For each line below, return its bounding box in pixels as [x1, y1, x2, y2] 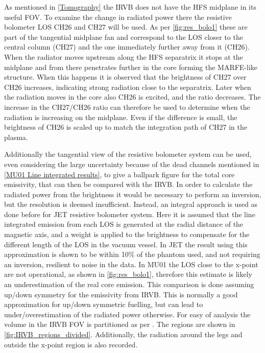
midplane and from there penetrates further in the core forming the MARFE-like [4, 61, 258, 72]
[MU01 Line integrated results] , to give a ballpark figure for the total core [4, 169, 235, 179]
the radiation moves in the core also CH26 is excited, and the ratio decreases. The [4, 91, 261, 102]
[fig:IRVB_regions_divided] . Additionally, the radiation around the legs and [4, 329, 243, 339]
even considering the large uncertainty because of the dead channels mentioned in [4, 158, 259, 169]
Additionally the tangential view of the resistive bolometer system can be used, [4, 149, 252, 159]
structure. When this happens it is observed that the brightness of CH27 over [4, 72, 247, 82]
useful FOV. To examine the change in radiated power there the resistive [4, 11, 232, 22]
